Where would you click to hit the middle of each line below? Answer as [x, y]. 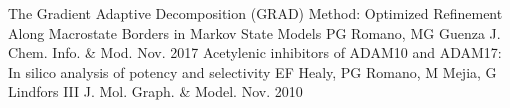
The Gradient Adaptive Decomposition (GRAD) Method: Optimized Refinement [255, 13]
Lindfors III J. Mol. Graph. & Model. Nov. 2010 [155, 91]
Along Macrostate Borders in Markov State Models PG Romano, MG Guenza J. [254, 32]
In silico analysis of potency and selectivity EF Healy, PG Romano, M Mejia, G [252, 71]
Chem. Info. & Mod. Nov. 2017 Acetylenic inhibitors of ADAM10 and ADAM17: [255, 52]
